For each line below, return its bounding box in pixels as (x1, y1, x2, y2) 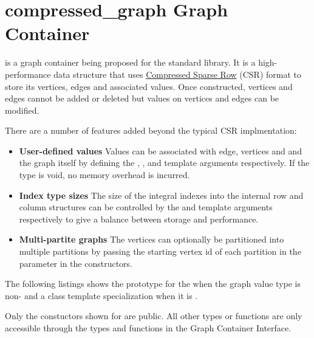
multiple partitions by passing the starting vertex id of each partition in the (19, 245, 301, 258)
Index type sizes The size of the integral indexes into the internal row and (19, 188, 304, 201)
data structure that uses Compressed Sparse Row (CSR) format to (53, 67, 301, 80)
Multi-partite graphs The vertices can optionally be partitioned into (19, 233, 284, 246)
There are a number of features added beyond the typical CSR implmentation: (5, 124, 297, 137)
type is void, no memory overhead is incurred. (19, 168, 190, 181)
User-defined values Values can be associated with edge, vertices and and (19, 144, 302, 157)
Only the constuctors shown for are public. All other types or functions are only (5, 309, 302, 322)
